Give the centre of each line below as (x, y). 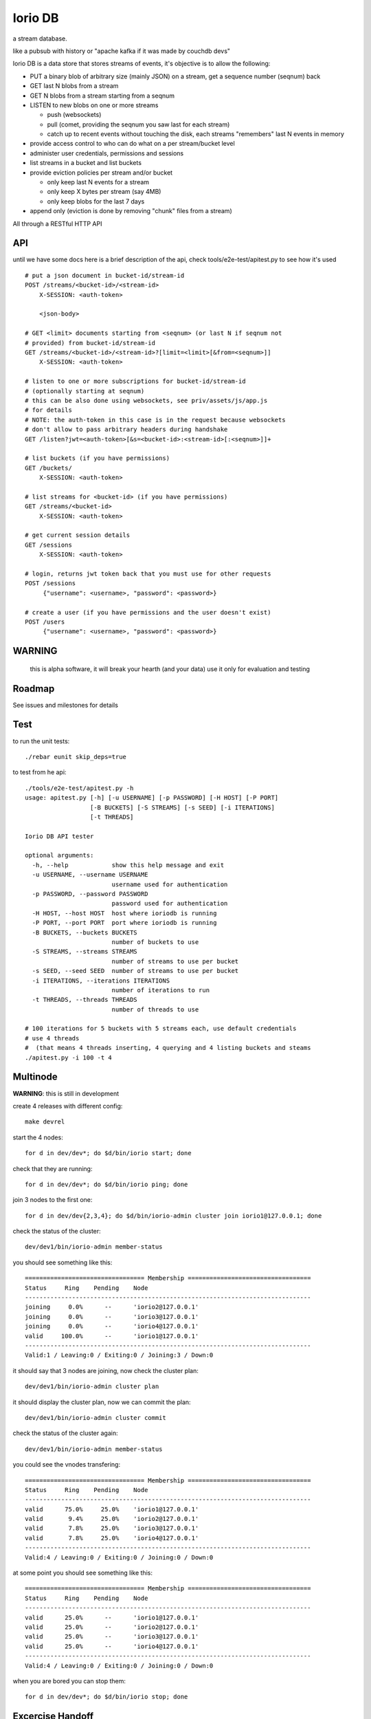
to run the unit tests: (41, 741)
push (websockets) (74, 115)
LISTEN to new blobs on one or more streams (94, 105)
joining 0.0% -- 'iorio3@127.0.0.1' (112, 1316)
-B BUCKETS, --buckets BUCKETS (85, 932)
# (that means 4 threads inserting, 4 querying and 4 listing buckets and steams (168, 1048)
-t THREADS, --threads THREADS (85, 1000)
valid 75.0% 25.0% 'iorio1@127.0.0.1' (112, 1509)
